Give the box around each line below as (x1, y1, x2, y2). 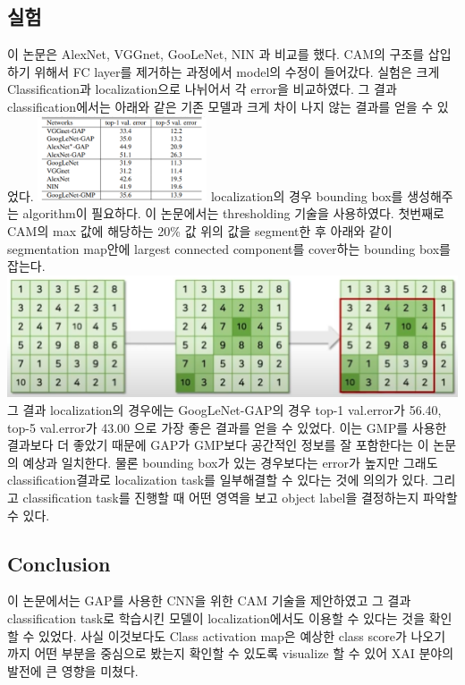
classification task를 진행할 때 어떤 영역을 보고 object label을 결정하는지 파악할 (22, 487, 458, 506)
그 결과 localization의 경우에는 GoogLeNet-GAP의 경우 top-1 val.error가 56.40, (7, 401, 442, 419)
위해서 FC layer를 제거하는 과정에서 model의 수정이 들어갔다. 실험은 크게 (34, 62, 440, 80)
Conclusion (7, 549, 111, 577)
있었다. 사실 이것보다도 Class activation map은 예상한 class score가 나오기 (38, 626, 446, 645)
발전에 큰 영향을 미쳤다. (7, 661, 139, 680)
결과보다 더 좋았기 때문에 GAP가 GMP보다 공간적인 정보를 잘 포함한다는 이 (7, 436, 429, 454)
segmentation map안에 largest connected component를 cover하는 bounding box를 (7, 239, 451, 258)
